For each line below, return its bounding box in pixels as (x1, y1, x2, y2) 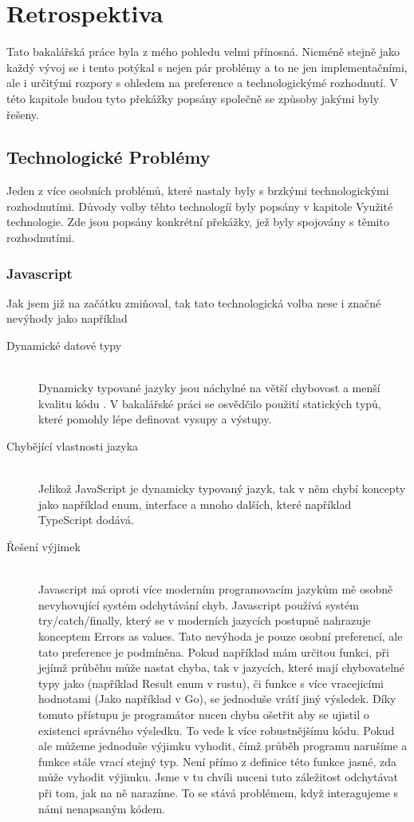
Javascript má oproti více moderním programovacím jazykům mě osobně (38, 581, 393, 598)
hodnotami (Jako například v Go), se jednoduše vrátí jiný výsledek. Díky (38, 690, 396, 707)
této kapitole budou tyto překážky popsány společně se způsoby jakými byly (6, 89, 380, 106)
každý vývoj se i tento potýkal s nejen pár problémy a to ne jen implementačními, (6, 58, 408, 75)
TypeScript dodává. (38, 511, 134, 528)
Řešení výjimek (6, 538, 81, 555)
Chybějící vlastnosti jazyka (6, 438, 139, 455)
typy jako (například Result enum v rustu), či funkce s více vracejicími (38, 674, 384, 691)
